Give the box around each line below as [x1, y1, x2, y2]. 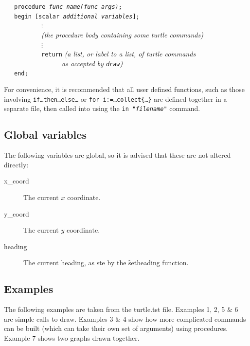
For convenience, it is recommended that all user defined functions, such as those [4, 84, 245, 94]
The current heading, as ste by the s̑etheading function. [23, 257, 189, 268]
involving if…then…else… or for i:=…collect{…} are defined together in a [4, 93, 227, 104]
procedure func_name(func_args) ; [14, 3, 122, 10]
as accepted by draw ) [62, 58, 123, 68]
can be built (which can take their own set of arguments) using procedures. [4, 323, 228, 333]
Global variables [4, 127, 87, 142]
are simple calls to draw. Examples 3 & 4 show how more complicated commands [4, 313, 246, 324]
